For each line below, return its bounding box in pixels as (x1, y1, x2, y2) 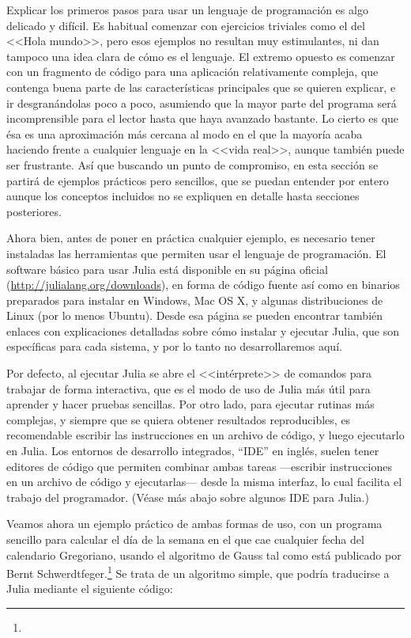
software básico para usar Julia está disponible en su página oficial (6, 260, 328, 277)
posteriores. (6, 203, 62, 219)
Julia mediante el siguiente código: (6, 580, 173, 597)
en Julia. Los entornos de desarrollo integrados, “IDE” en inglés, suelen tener (6, 442, 379, 459)
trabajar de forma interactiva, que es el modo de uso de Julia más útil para (6, 380, 371, 397)
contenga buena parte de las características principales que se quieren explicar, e (6, 78, 396, 95)
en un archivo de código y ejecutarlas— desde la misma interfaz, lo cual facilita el (6, 473, 402, 490)
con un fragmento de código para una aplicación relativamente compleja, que (6, 63, 379, 80)
